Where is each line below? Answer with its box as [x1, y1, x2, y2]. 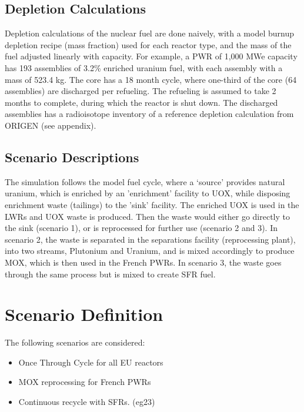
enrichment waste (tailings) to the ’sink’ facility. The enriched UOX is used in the [5, 198, 299, 210]
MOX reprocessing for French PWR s [18, 376, 151, 388]
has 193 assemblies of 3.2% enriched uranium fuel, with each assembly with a [5, 61, 283, 73]
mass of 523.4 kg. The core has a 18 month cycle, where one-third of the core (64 [5, 73, 297, 85]
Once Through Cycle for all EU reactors [18, 356, 163, 368]
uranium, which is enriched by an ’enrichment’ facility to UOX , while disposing [5, 187, 290, 199]
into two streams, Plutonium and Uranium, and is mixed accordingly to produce [5, 244, 295, 257]
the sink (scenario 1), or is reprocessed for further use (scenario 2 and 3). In [5, 222, 278, 234]
